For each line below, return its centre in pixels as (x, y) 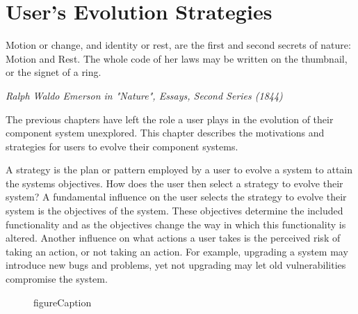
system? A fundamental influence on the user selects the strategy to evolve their (176, 197)
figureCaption (63, 302)
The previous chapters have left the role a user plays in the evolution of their (170, 119)
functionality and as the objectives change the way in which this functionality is (176, 224)
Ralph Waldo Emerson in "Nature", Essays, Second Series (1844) (144, 95)
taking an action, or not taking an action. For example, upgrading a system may (177, 251)
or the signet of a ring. (54, 72)
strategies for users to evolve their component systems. (122, 146)
